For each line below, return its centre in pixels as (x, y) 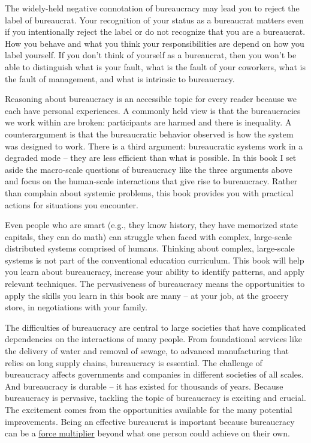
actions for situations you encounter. (72, 204)
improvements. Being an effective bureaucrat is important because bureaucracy (150, 421)
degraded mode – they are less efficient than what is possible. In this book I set (151, 158)
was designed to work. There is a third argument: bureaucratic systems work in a (154, 146)
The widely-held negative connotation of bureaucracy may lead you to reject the (152, 8)
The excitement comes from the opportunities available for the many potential (149, 409)
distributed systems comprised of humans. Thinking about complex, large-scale (150, 248)
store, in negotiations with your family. (76, 307)
